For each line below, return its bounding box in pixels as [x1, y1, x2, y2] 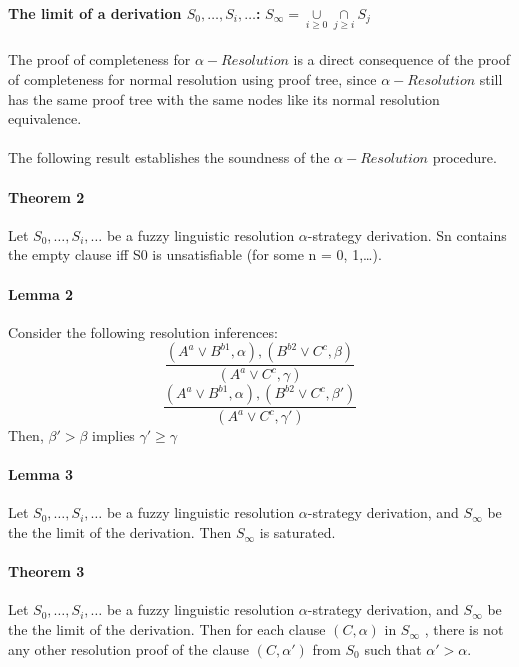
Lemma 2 [8, 283, 74, 304]
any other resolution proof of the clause [8, 638, 250, 659]
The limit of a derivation [8, 2, 182, 23]
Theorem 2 [8, 186, 85, 207]
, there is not [424, 619, 504, 640]
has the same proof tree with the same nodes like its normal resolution [8, 88, 440, 109]
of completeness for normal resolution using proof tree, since [8, 69, 377, 89]
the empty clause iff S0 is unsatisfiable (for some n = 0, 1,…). [8, 244, 382, 265]
